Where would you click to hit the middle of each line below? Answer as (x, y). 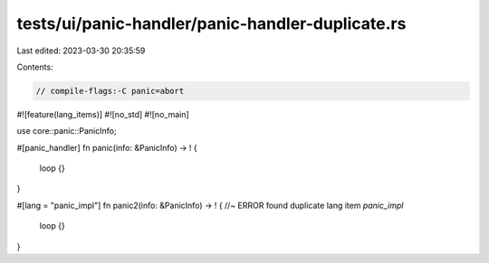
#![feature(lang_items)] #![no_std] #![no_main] (103, 114)
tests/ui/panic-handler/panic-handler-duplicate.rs (211, 23)
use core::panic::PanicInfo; (67, 131)
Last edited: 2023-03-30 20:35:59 (81, 51)
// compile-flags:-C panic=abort (110, 91)
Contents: (35, 67)
